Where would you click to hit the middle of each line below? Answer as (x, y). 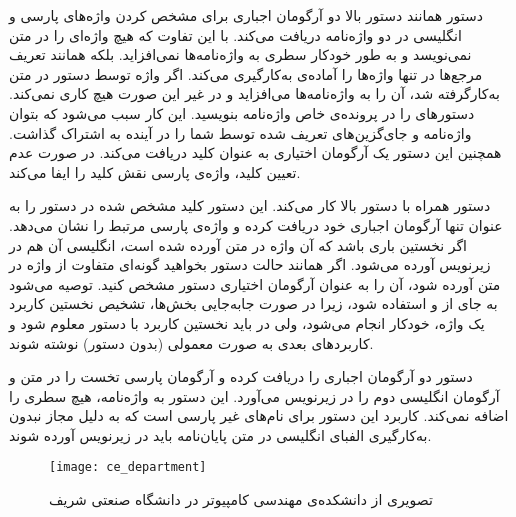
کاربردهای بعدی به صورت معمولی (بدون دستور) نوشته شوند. (191, 342)
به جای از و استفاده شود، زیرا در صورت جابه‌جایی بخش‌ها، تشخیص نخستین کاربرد (253, 303)
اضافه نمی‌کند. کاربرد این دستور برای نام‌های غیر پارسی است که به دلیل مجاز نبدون (259, 415)
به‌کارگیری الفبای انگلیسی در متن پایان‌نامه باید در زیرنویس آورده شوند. (220, 434)
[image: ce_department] (128, 467)
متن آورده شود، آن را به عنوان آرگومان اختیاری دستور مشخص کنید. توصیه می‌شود (255, 283)
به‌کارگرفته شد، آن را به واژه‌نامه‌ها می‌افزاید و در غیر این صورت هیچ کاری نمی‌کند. (254, 93)
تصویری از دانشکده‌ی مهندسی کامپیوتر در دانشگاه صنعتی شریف (241, 499)
